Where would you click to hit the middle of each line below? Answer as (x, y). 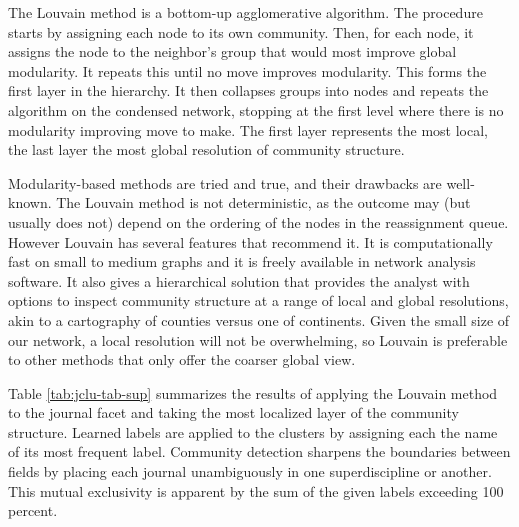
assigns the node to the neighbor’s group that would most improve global (232, 51)
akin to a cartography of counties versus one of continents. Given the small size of (259, 319)
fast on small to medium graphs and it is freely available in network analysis (242, 261)
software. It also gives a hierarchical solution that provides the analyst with (239, 280)
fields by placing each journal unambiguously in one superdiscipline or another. (250, 471)
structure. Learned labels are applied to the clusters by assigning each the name (253, 431)
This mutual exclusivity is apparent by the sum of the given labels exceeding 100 (256, 490)
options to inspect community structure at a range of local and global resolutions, (258, 300)
